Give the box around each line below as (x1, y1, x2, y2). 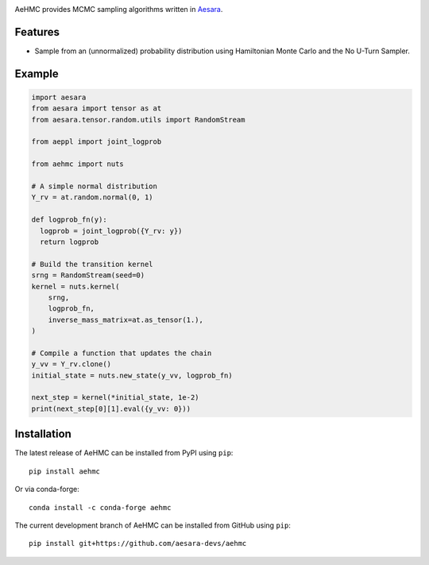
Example (14, 67, 59, 80)
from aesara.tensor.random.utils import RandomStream (31, 115, 245, 124)
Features (14, 25, 60, 39)
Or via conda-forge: (14, 485, 79, 494)
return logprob (40, 237, 99, 246)
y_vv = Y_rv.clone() (31, 360, 111, 369)
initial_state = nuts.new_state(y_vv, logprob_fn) (31, 370, 234, 380)
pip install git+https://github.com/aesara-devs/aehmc (29, 539, 247, 548)
